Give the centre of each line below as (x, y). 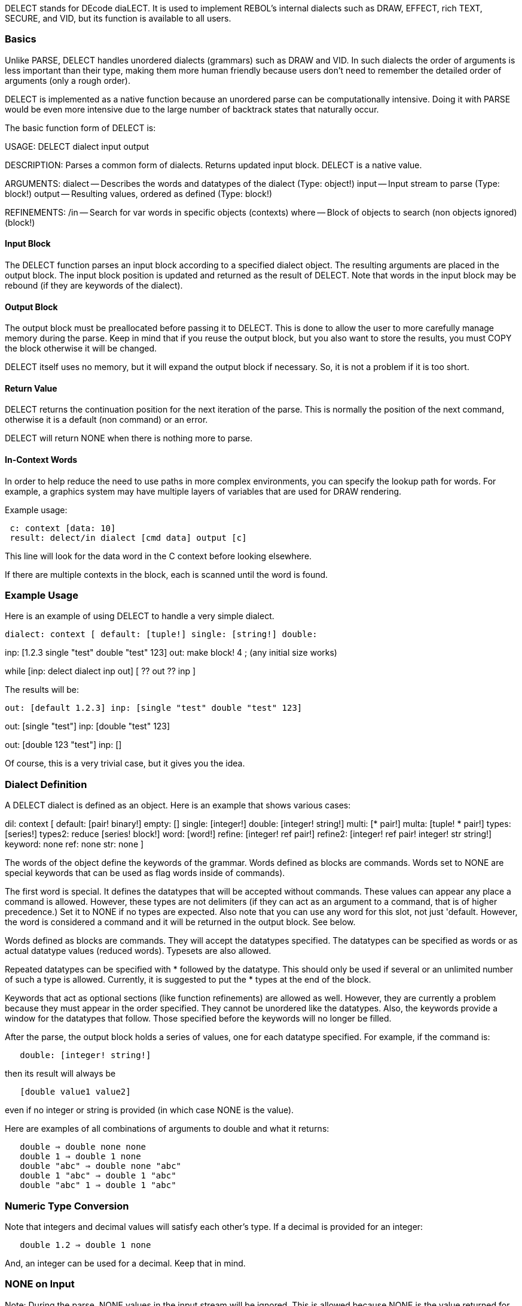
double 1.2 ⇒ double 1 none (86, 1245)
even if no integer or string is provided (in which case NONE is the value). (149, 1110)
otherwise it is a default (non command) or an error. (106, 420)
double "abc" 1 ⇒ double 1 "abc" (98, 1185)
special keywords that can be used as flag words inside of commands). (145, 873)
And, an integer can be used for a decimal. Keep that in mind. (125, 1263)
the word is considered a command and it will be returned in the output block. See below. (180, 922)
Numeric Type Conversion (67, 1206)
